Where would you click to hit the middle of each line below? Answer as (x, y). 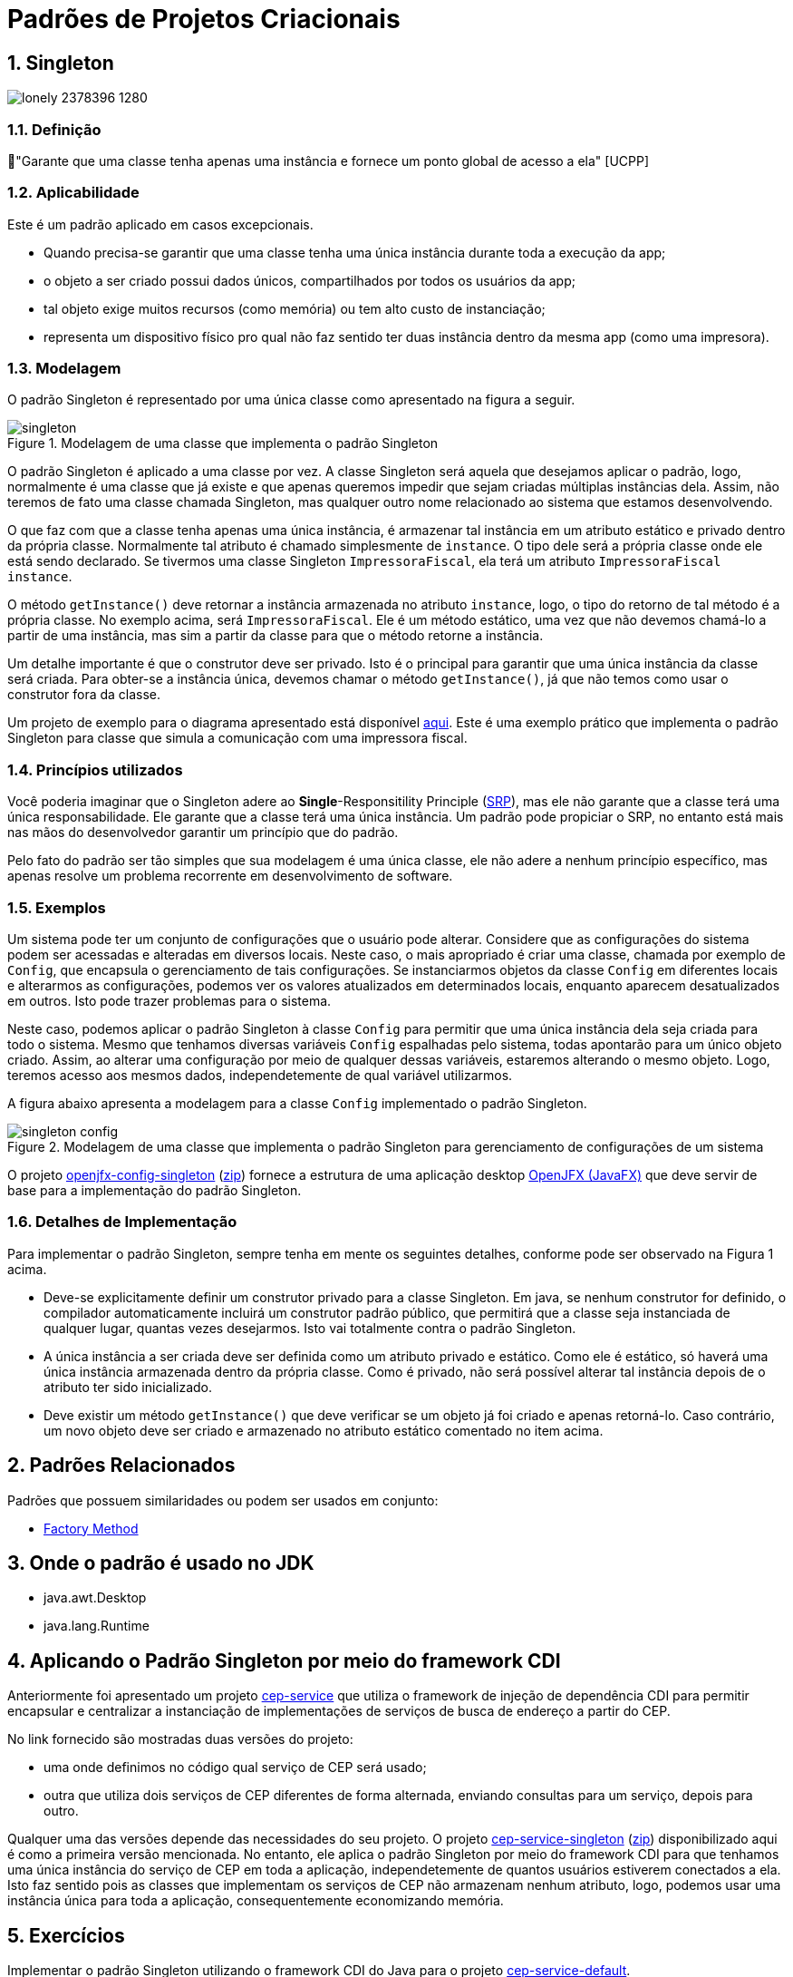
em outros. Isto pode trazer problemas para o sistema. (169, 1000)
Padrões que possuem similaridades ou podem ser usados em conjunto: (223, 1500)
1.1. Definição (54, 129)
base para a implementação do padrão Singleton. (155, 1190)
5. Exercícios (66, 1935)
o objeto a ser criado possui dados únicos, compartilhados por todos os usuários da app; (309, 280)
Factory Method (91, 1528)
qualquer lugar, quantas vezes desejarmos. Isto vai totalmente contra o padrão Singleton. (310, 1328)
